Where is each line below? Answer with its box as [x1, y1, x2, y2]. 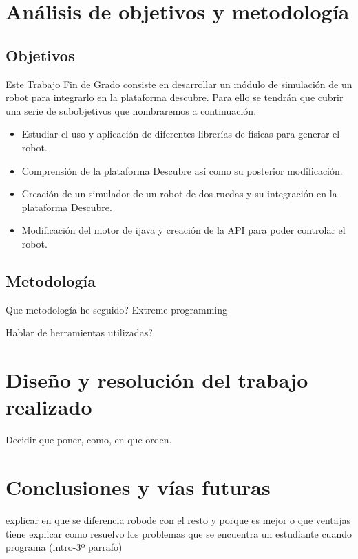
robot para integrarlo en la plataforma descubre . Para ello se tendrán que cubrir [6, 90, 344, 105]
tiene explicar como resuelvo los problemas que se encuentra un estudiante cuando [6, 526, 352, 540]
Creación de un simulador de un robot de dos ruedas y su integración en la [21, 186, 337, 201]
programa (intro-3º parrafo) [6, 540, 123, 554]
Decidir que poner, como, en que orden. [6, 432, 172, 447]
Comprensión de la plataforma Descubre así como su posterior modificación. [21, 163, 343, 177]
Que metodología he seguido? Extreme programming [6, 302, 227, 316]
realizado [6, 393, 92, 421]
